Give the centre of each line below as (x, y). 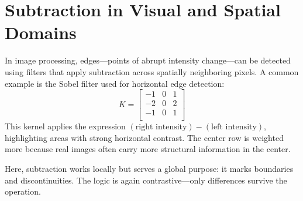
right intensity (161, 127)
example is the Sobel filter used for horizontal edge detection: (115, 83)
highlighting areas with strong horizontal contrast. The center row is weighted (144, 137)
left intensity (234, 127)
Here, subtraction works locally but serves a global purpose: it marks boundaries (149, 168)
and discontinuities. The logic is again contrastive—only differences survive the (146, 180)
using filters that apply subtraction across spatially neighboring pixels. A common (152, 71)
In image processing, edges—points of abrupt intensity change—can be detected (148, 60)
